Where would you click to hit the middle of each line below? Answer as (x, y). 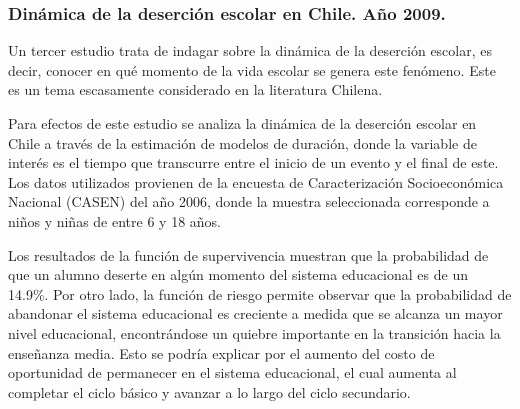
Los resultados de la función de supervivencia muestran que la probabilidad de (248, 254)
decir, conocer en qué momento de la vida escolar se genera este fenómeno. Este (252, 69)
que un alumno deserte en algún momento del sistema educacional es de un (238, 274)
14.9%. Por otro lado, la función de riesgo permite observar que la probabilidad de (260, 293)
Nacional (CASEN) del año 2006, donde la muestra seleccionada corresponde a (249, 201)
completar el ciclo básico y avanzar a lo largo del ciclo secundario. (209, 391)
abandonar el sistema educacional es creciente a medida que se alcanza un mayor (255, 313)
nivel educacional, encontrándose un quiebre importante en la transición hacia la (254, 332)
